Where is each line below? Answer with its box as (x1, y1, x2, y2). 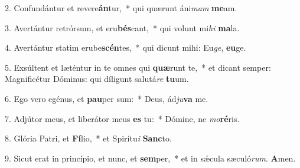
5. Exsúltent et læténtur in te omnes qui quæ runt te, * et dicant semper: (5, 61, 271, 73)
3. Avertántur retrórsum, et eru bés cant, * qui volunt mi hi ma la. (5, 21, 240, 34)
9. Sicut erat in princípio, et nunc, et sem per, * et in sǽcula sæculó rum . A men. (5, 151, 296, 164)
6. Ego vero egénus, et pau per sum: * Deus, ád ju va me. (5, 92, 208, 104)
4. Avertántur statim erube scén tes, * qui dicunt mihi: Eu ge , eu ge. (5, 41, 246, 54)
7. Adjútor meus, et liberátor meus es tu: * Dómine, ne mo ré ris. (5, 112, 240, 124)
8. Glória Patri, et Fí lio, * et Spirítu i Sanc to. (5, 132, 172, 144)
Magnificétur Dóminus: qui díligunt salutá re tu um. (5, 73, 189, 85)
